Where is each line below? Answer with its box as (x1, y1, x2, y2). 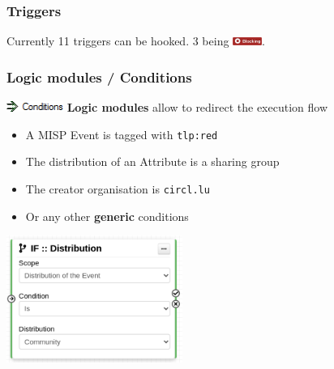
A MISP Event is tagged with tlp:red (25, 125, 218, 142)
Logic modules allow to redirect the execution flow (66, 99, 328, 116)
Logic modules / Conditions (6, 66, 192, 87)
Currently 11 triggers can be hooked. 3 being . (6, 32, 265, 49)
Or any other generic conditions (25, 207, 189, 224)
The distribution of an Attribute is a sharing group (25, 153, 280, 170)
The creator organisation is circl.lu (25, 180, 210, 197)
